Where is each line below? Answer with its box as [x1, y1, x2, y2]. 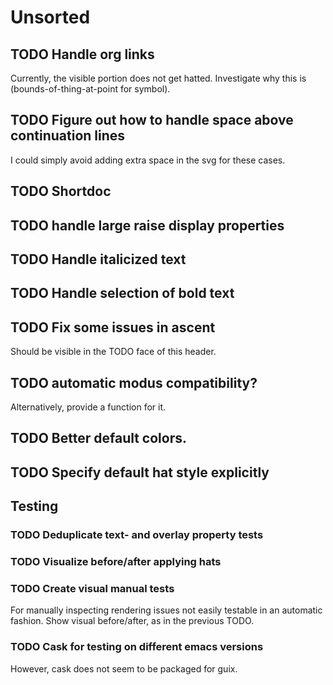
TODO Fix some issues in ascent [10, 319, 216, 336]
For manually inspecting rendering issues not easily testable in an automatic [10, 604, 323, 616]
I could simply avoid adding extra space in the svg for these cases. [10, 154, 286, 166]
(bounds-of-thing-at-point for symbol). [10, 83, 171, 95]
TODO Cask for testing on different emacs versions [10, 640, 264, 654]
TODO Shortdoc [10, 183, 112, 200]
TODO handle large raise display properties [10, 217, 285, 234]
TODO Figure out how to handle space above [10, 112, 294, 129]
